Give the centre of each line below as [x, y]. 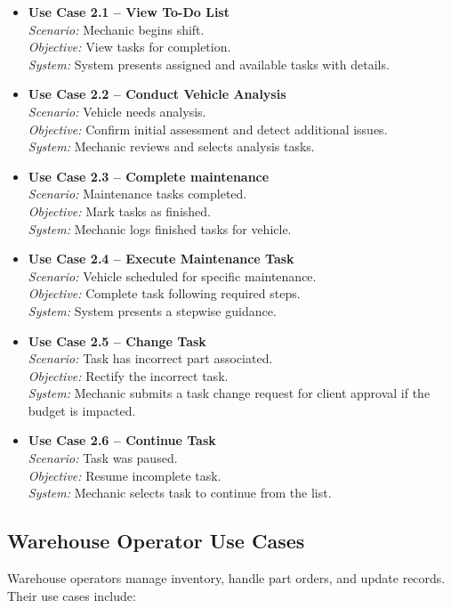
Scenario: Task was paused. [103, 458]
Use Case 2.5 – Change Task [117, 340]
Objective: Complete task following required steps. [164, 293]
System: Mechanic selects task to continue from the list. [180, 493]
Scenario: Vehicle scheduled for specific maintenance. [172, 276]
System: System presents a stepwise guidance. [152, 310]
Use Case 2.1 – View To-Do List [129, 12]
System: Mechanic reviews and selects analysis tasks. [171, 146]
